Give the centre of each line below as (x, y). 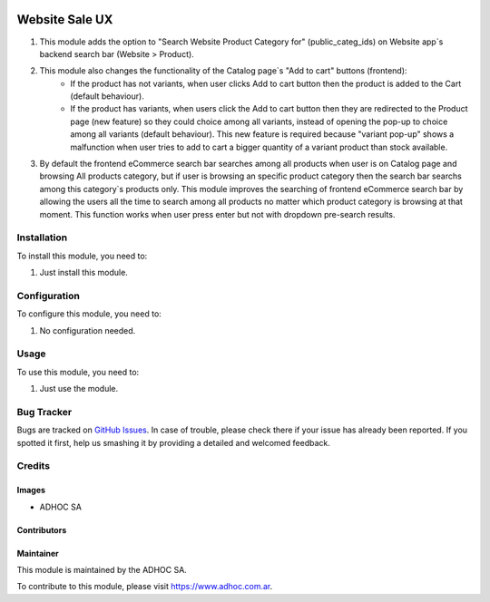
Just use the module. (78, 389)
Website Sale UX (65, 19)
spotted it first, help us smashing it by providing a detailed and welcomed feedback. (173, 442)
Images (31, 490)
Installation (42, 238)
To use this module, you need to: (78, 372)
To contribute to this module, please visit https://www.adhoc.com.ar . (145, 587)
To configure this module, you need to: (89, 314)
